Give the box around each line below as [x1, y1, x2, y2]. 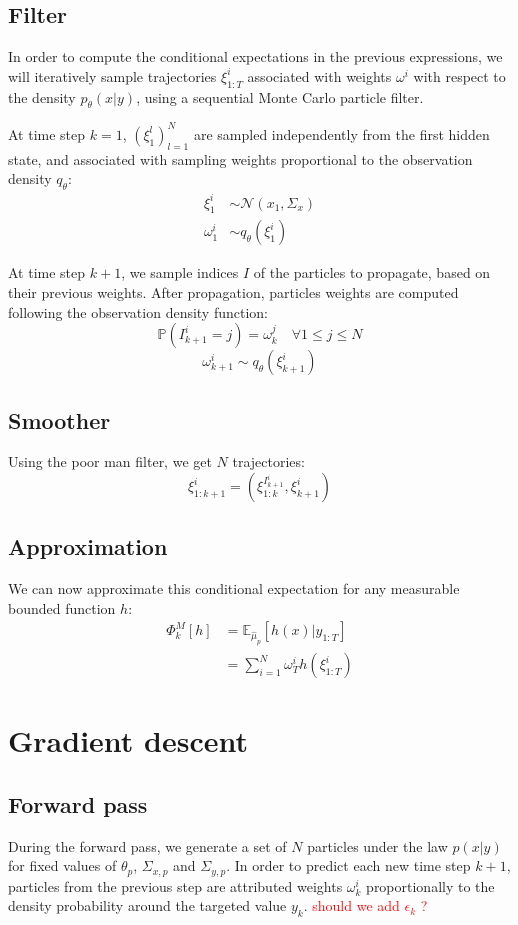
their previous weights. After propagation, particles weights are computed [8, 282, 459, 303]
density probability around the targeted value [8, 895, 287, 916]
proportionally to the [366, 875, 495, 896]
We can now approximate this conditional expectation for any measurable [8, 578, 460, 599]
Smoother [8, 404, 111, 435]
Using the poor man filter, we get [8, 451, 212, 472]
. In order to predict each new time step [226, 855, 471, 876]
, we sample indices [121, 262, 239, 283]
